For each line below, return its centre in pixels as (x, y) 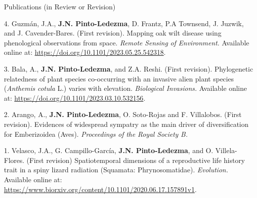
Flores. (14, 160)
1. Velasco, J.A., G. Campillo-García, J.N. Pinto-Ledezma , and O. (109, 150)
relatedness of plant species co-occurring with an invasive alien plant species (119, 78)
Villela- (226, 150)
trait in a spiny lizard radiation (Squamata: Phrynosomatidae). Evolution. (116, 170)
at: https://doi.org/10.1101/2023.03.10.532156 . (75, 98)
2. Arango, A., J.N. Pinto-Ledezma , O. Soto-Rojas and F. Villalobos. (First (123, 114)
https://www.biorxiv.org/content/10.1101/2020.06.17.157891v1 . (100, 189)
